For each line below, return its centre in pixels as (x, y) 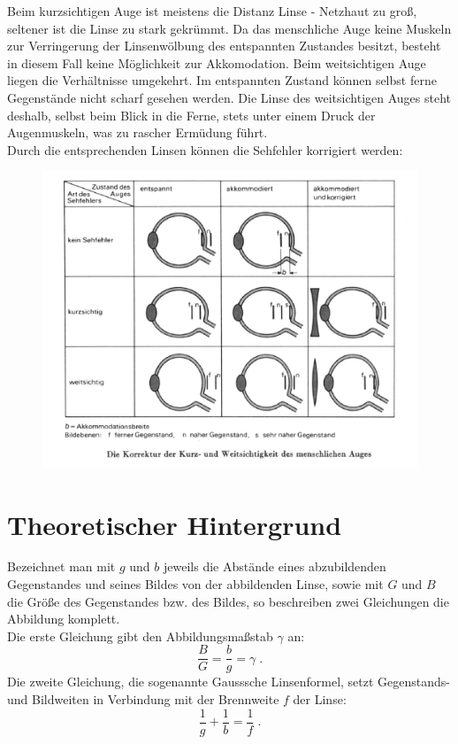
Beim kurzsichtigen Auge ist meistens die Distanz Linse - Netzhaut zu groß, (212, 11)
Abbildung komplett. (64, 619)
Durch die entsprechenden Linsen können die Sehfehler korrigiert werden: (205, 149)
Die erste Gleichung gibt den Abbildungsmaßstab (140, 635)
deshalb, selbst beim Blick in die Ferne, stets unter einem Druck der (191, 115)
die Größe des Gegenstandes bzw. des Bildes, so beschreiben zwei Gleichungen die (228, 601)
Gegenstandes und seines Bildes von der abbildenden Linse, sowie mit (195, 584)
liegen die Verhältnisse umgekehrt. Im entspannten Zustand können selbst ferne (222, 80)
